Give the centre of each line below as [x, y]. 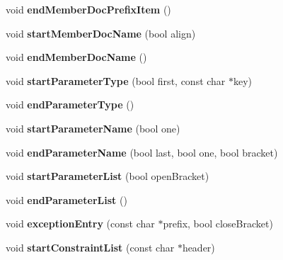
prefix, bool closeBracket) [218, 224]
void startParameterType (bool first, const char [116, 80]
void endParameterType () [70, 104]
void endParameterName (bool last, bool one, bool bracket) [142, 152]
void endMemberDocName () [76, 57]
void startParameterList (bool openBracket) [108, 176]
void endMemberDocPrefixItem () [88, 9]
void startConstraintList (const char [90, 247]
